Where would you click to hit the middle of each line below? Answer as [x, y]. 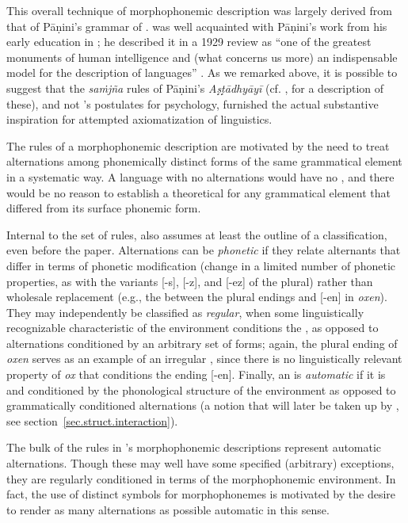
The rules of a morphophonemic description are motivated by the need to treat [198, 145]
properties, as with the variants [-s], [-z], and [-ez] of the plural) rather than [190, 281]
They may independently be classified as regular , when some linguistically [185, 312]
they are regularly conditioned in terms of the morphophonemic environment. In [201, 478]
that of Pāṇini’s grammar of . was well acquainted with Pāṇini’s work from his [197, 26]
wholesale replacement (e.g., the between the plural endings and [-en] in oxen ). [197, 297]
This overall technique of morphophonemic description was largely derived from [199, 10]
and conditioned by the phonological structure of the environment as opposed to [201, 389]
